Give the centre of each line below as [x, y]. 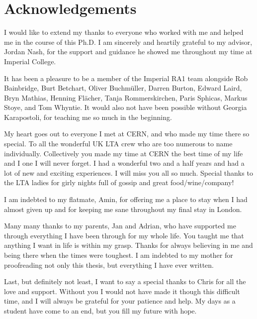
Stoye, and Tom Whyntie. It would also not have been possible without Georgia [126, 107]
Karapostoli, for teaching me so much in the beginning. [88, 117]
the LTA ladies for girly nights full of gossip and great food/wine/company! [119, 182]
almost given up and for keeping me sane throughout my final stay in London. [123, 209]
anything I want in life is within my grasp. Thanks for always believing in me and [128, 245]
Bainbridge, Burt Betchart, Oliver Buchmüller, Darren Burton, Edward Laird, [123, 88]
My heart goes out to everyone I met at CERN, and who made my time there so [127, 134]
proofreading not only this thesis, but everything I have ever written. [109, 265]
